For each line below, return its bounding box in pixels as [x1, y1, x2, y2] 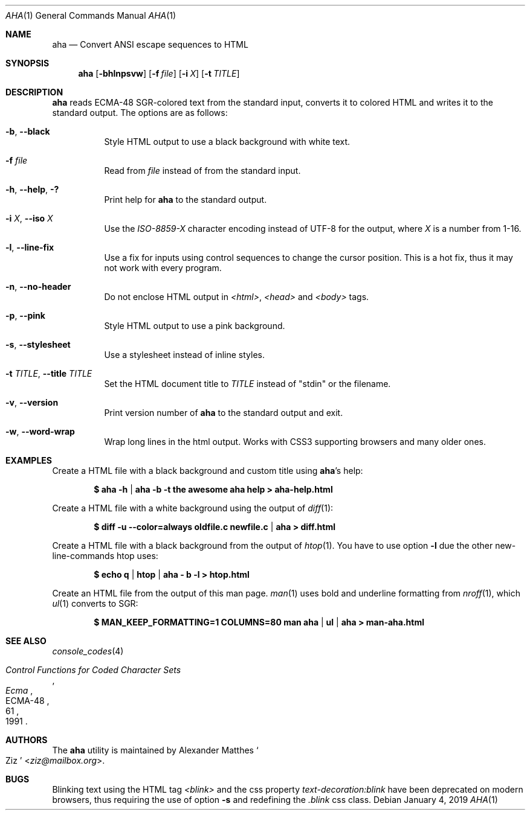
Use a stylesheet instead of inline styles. [104, 350, 265, 360]
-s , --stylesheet [5, 339, 71, 350]
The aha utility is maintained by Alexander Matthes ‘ [52, 745, 259, 755]
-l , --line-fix [5, 242, 54, 252]
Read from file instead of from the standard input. [104, 165, 301, 176]
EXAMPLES [5, 455, 52, 465]
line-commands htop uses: [52, 551, 158, 561]
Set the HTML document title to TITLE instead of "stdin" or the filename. [104, 379, 391, 389]
